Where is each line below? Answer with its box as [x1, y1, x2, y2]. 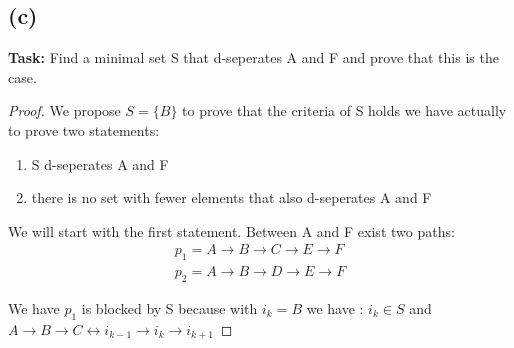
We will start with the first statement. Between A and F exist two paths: [8, 220, 455, 241]
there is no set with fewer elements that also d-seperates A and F [31, 187, 432, 208]
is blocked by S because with [81, 298, 258, 319]
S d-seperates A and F [31, 153, 169, 174]
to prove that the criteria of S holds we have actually [182, 100, 507, 121]
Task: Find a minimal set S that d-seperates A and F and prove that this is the [8, 47, 499, 68]
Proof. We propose [8, 100, 121, 121]
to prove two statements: [8, 119, 160, 140]
